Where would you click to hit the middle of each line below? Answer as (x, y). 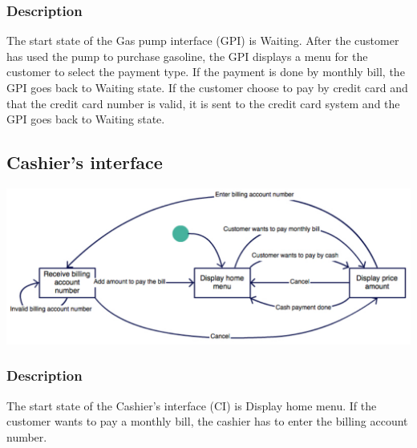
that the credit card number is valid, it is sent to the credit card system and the (203, 103)
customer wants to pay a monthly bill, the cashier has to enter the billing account (207, 421)
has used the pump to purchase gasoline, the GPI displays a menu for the (187, 56)
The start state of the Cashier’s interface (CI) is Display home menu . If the (192, 405)
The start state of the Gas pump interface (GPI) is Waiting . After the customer (203, 40)
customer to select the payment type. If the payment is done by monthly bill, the (206, 72)
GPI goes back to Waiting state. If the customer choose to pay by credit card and (207, 87)
